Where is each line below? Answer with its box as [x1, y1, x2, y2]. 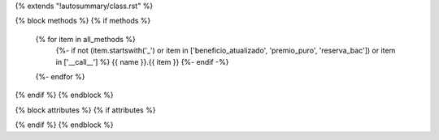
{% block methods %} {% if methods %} [15, 16, 151, 26]
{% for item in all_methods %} [35, 34, 136, 44]
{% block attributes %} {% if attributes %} [15, 105, 156, 115]
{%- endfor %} [35, 71, 85, 81]
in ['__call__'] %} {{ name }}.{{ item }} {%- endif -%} [55, 57, 229, 66]
